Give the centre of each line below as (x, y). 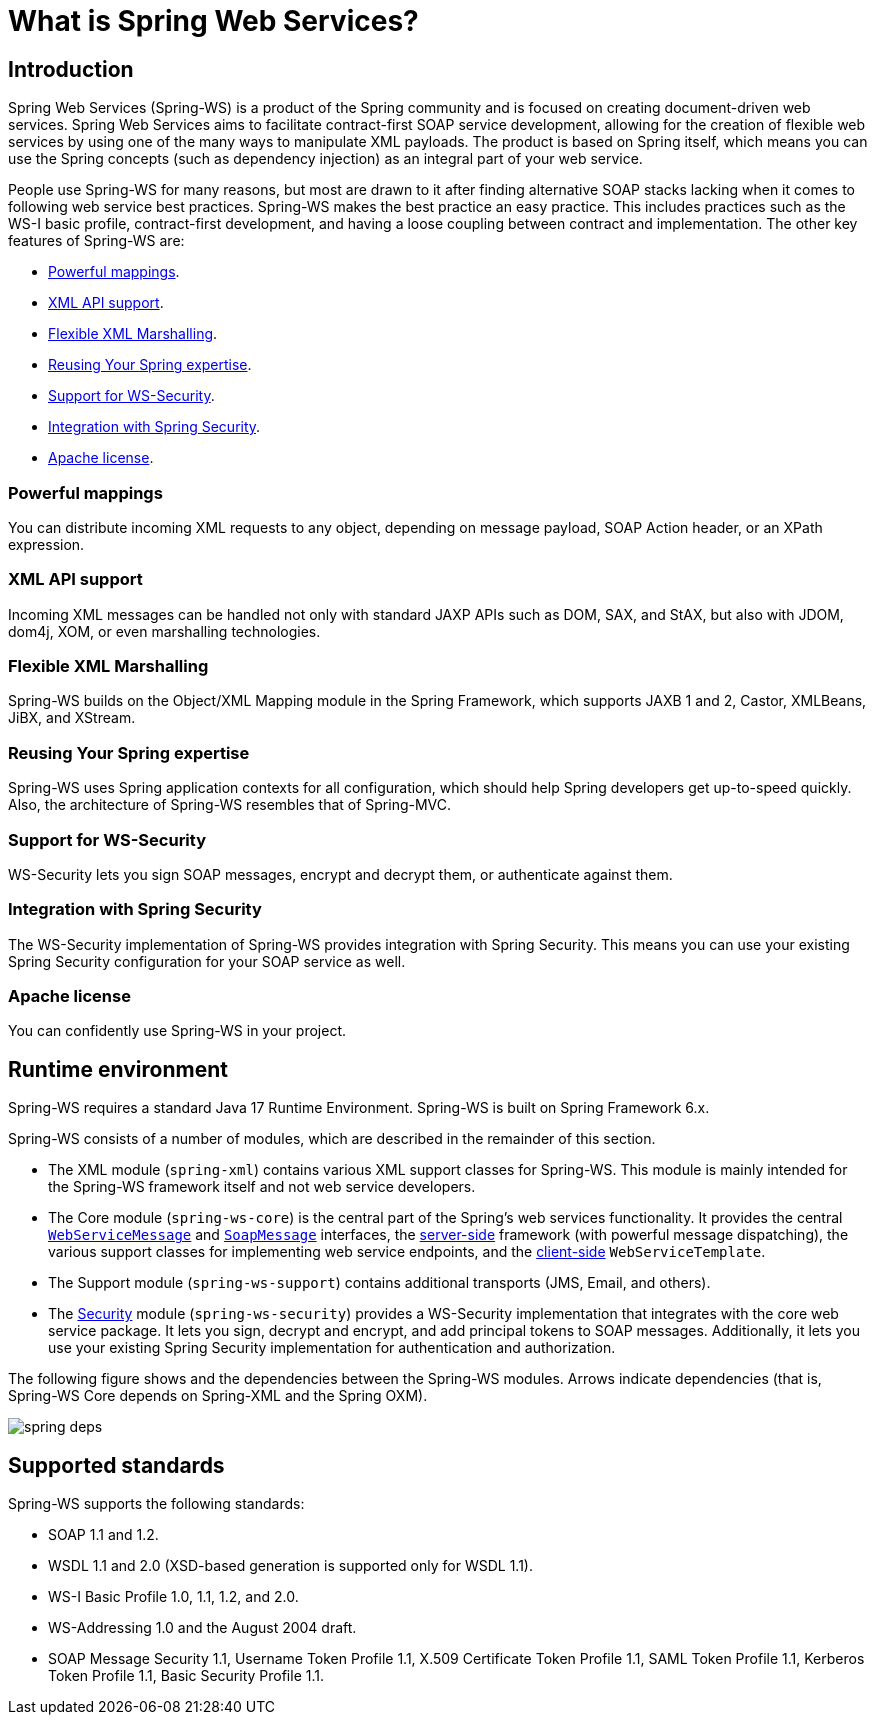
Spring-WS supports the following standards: (156, 1504)
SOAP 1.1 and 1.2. (103, 1535)
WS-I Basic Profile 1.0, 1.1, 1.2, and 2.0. (173, 1597)
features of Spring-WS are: (96, 241)
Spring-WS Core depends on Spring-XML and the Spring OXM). (218, 1396)
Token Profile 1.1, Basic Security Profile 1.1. (186, 1676)
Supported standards (116, 1465)
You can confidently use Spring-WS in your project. (177, 1031)
